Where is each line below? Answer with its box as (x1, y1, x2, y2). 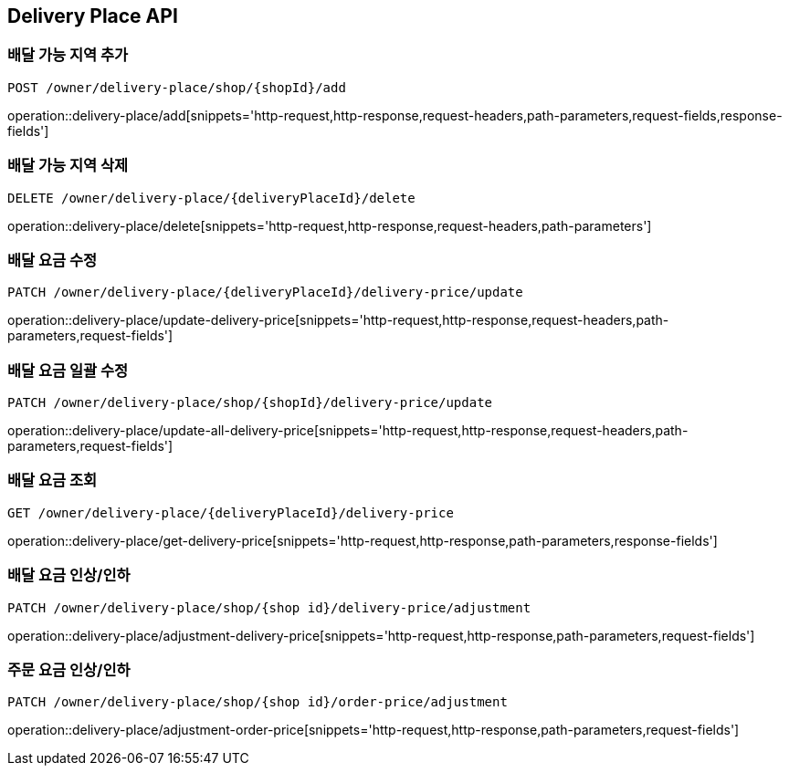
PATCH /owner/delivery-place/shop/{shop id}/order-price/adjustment (7, 695, 508, 710)
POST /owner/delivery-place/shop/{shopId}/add (7, 79, 346, 95)
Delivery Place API (7, 5, 178, 27)
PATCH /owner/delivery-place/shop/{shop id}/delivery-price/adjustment (7, 600, 531, 615)
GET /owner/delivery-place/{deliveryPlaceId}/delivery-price (7, 505, 454, 520)
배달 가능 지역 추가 (7, 46, 129, 65)
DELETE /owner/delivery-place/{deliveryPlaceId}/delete (7, 190, 416, 205)
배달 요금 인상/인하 (7, 566, 131, 585)
